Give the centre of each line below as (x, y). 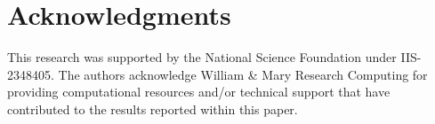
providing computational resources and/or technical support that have (199, 92)
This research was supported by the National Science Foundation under (202, 57)
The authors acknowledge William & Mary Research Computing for (243, 74)
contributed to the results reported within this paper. (153, 108)
